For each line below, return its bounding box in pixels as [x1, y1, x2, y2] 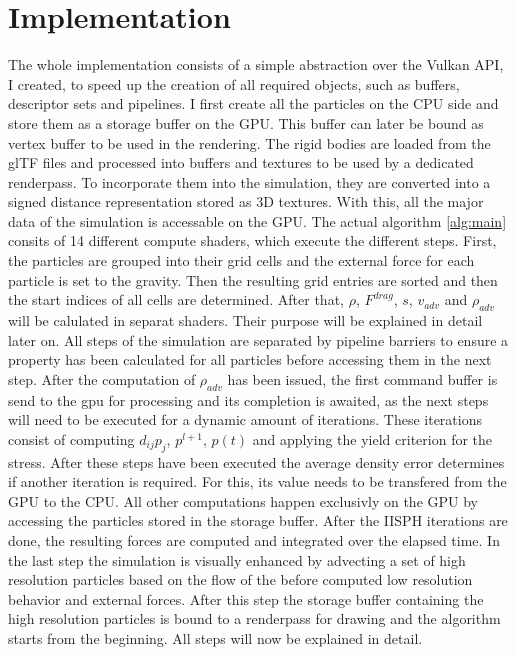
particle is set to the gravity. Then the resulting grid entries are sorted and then [8, 269, 498, 290]
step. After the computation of [8, 368, 196, 389]
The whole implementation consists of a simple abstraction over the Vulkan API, [8, 54, 504, 75]
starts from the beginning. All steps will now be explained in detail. [8, 627, 423, 648]
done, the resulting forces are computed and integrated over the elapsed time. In [8, 529, 500, 550]
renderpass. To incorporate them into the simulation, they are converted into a [8, 171, 491, 192]
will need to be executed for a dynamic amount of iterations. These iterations [8, 409, 482, 430]
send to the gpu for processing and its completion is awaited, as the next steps [8, 389, 489, 410]
